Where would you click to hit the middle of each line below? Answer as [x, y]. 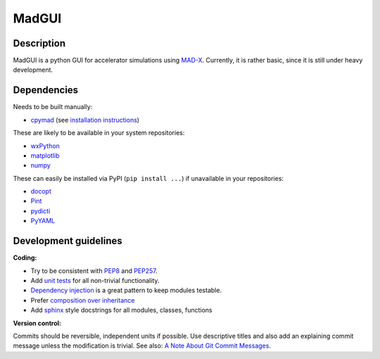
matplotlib [45, 156]
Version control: [37, 323]
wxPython [45, 146]
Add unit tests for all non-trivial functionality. [95, 280]
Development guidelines [68, 241]
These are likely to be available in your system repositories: [99, 133]
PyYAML [43, 221]
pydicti [40, 210]
